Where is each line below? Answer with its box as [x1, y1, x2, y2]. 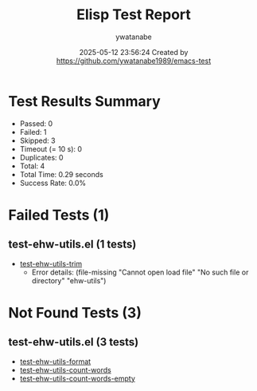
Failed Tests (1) [8, 206, 110, 224]
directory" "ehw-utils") [31, 275, 107, 285]
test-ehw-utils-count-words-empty [19, 373, 135, 383]
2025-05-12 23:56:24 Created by [79, 47, 189, 57]
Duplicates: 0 [19, 152, 64, 162]
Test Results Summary [8, 92, 161, 110]
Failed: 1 [19, 127, 47, 136]
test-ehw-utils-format [19, 357, 92, 366]
